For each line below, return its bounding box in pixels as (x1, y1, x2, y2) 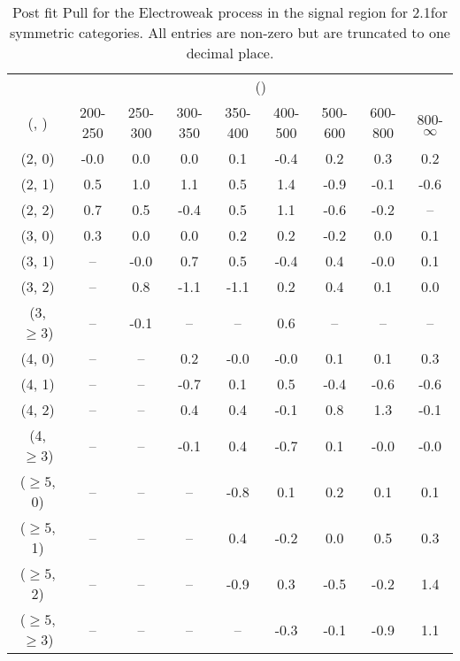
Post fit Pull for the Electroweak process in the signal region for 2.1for (12, 2, 448, 22)
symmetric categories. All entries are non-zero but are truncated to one (10, 22, 450, 42)
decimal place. (186, 42, 274, 63)
